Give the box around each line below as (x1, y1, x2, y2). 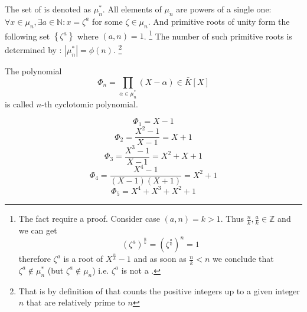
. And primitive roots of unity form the (148, 15, 290, 27)
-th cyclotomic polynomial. (41, 97, 138, 110)
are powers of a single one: (176, 3, 272, 15)
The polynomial (5, 64, 62, 77)
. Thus (220, 212, 244, 225)
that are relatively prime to (26, 296, 125, 308)
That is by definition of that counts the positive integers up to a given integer (18, 284, 300, 297)
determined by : (5, 43, 62, 55)
